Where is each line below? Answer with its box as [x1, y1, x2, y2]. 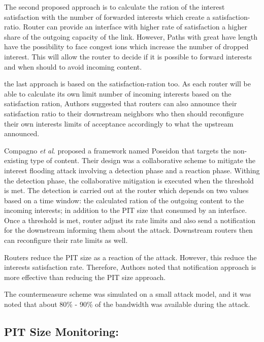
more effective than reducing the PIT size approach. [4, 271, 166, 282]
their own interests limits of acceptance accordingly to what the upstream [4, 118, 234, 129]
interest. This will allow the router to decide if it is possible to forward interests [4, 51, 252, 61]
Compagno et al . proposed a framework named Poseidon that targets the [4, 145, 231, 156]
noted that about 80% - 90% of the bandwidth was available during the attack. [4, 299, 250, 309]
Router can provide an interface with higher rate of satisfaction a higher [23, 21, 247, 32]
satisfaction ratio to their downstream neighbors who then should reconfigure [4, 108, 244, 118]
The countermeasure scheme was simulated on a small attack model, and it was [4, 289, 251, 299]
